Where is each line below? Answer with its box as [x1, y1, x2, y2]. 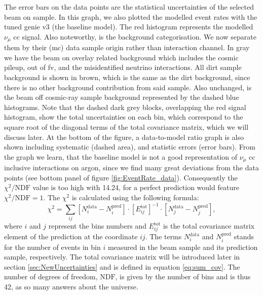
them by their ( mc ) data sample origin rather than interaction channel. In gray [4, 42, 250, 53]
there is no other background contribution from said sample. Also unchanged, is [4, 82, 252, 92]
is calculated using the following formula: [71, 192, 199, 202]
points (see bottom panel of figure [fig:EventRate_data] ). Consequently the [4, 172, 238, 182]
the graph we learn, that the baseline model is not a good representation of [4, 151, 238, 162]
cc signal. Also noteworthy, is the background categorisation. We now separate [13, 31, 256, 42]
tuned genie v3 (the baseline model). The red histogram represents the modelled [4, 21, 253, 32]
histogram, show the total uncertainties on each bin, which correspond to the [4, 112, 243, 122]
